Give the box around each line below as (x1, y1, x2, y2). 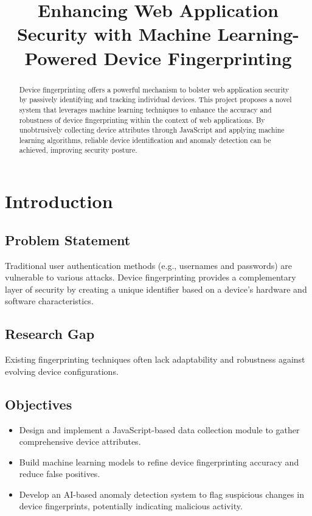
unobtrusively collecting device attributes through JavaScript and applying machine (19, 125, 285, 135)
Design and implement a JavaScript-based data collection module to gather (19, 423, 300, 436)
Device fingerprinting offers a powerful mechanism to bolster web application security (19, 84, 289, 94)
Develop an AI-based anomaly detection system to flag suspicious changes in (19, 487, 304, 500)
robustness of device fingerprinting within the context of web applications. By (19, 114, 265, 125)
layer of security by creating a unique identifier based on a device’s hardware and (5, 282, 307, 295)
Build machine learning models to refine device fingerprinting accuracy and (19, 455, 299, 468)
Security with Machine (16, 21, 211, 46)
